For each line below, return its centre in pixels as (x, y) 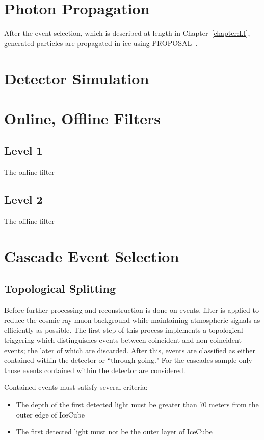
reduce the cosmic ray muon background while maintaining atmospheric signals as (132, 320)
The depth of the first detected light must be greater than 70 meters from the (137, 404)
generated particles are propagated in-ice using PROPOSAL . (101, 43)
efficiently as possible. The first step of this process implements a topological (124, 330)
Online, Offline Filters (82, 118)
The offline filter (29, 221)
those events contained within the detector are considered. (95, 370)
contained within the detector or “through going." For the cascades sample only (128, 360)
